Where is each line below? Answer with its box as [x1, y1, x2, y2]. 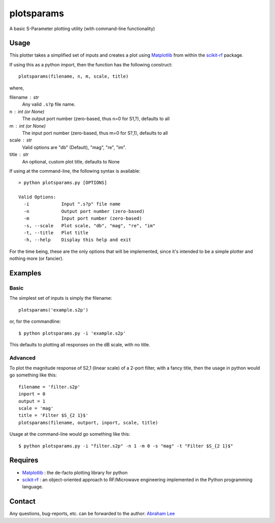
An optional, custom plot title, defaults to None [22, 158, 120, 164]
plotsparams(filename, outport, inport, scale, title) [18, 419, 158, 425]
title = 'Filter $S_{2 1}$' [18, 413, 89, 418]
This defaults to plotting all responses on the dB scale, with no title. [9, 341, 150, 347]
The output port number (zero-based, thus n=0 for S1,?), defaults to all [22, 115, 170, 122]
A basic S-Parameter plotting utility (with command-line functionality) [9, 26, 155, 32]
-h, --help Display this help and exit [23, 237, 132, 243]
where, [9, 85, 24, 91]
